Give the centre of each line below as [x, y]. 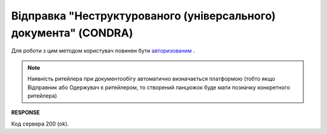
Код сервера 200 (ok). [40, 124]
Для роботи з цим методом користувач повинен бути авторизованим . [103, 51]
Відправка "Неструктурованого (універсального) [144, 16]
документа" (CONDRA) [72, 33]
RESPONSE [26, 113]
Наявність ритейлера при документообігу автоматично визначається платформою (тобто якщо [151, 79]
